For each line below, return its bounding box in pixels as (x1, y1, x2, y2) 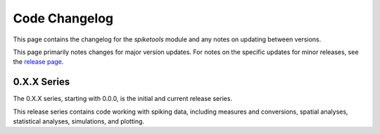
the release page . (13, 58, 64, 66)
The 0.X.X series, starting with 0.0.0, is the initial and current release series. (13, 95, 232, 103)
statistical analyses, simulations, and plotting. (13, 117, 144, 126)
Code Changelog (13, 11, 114, 26)
